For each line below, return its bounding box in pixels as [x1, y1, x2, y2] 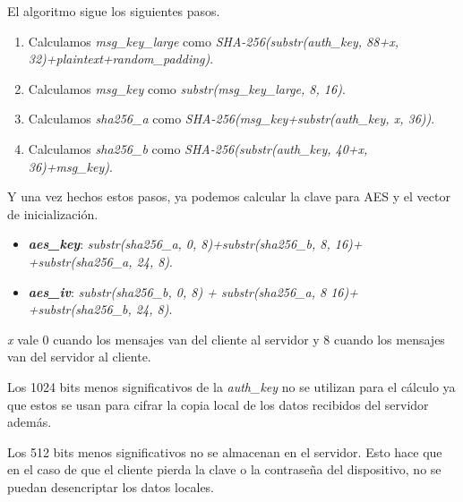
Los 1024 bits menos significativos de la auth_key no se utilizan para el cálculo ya [7, 377, 456, 396]
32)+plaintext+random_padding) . [28, 49, 214, 68]
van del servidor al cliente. [7, 347, 151, 366]
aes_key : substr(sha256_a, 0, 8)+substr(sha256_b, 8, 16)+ [28, 234, 363, 253]
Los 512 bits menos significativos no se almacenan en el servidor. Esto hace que [7, 442, 442, 461]
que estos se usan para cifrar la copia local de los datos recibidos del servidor [7, 395, 429, 413]
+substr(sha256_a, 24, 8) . [28, 251, 173, 270]
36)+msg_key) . [28, 157, 113, 175]
